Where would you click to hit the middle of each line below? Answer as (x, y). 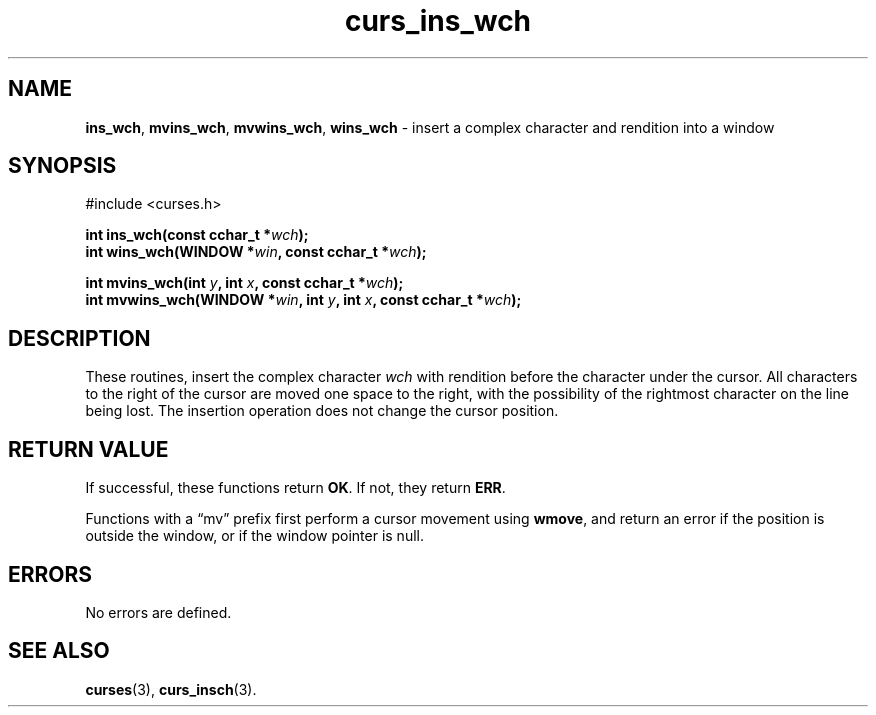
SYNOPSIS (62, 166)
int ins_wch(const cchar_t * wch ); (197, 235)
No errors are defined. (158, 612)
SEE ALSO (59, 651)
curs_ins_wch (438, 21)
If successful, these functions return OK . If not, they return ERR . (295, 488)
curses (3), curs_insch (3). (171, 689)
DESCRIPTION (79, 338)
